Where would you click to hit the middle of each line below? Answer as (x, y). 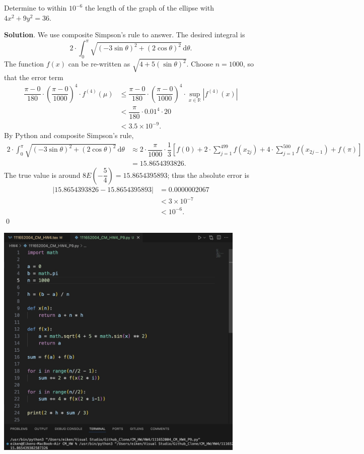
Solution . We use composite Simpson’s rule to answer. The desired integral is (125, 35)
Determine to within (35, 8)
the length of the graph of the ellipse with (149, 8)
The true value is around (42, 175)
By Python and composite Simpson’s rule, (69, 135)
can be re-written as (99, 64)
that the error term (34, 77)
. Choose (200, 64)
